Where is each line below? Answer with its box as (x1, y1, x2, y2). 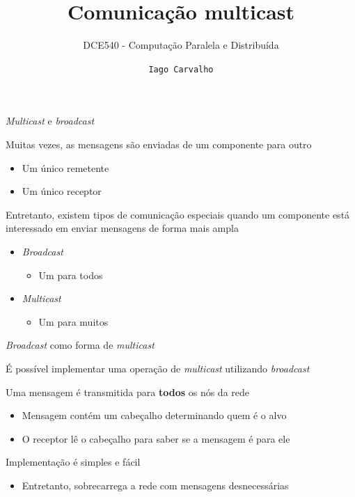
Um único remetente (22, 160, 109, 175)
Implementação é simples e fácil (6, 455, 141, 469)
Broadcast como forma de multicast (6, 338, 155, 352)
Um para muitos (38, 314, 109, 329)
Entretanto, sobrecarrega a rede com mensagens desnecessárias (22, 478, 289, 492)
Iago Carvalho (148, 64, 214, 74)
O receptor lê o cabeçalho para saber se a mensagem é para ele (22, 431, 290, 445)
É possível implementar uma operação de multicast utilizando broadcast (6, 361, 310, 375)
